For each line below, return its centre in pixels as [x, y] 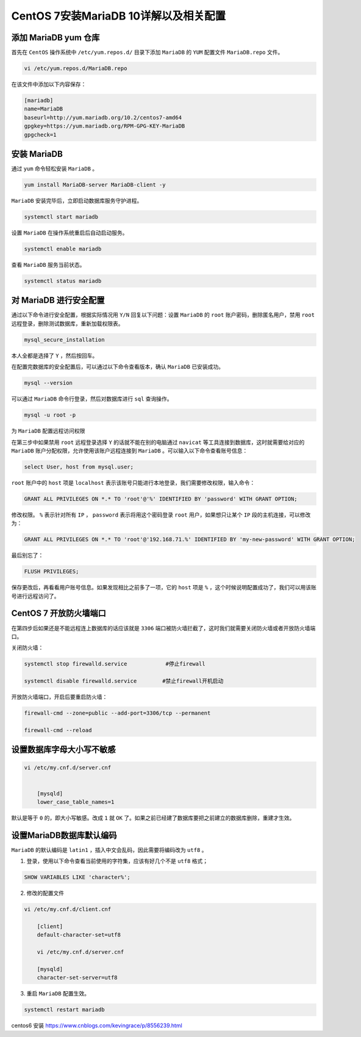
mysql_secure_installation [64, 340]
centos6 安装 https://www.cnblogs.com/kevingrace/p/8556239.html [97, 1025]
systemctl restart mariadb [64, 1010]
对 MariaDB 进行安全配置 [58, 300]
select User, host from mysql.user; [79, 467]
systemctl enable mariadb [63, 249]
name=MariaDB [44, 109]
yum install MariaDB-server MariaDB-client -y [95, 185]
